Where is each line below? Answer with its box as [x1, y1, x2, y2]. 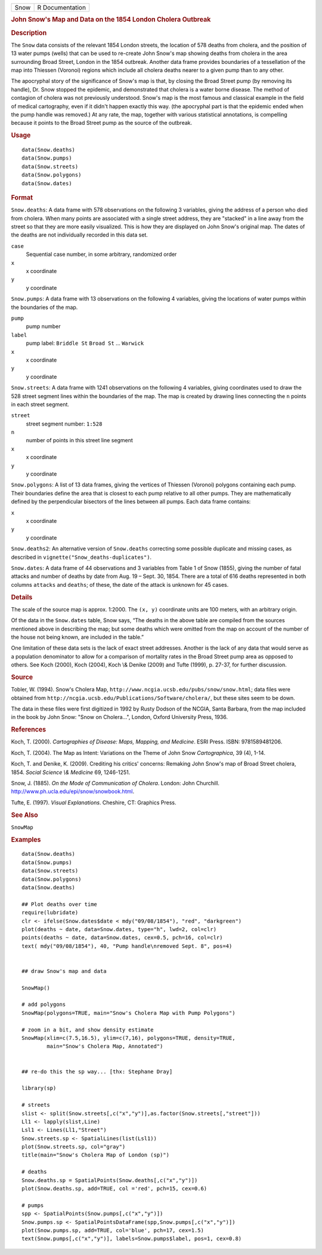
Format [11, 194, 33, 202]
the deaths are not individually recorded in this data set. [11, 231, 148, 238]
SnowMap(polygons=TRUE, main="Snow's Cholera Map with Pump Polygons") [21, 1009, 236, 1016]
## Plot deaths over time [21, 901, 98, 908]
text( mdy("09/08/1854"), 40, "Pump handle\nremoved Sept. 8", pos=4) [21, 942, 233, 950]
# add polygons [21, 1001, 66, 1008]
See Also [11, 810, 38, 819]
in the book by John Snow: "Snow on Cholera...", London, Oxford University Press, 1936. [11, 714, 228, 721]
